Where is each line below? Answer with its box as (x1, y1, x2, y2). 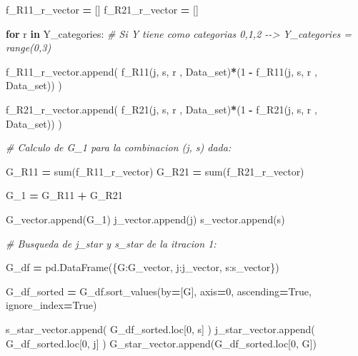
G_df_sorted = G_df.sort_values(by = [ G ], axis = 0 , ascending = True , (6, 283, 312, 298)
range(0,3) (6, 40, 51, 55)
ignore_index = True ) (6, 297, 97, 312)
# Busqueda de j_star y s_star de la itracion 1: (6, 235, 217, 250)
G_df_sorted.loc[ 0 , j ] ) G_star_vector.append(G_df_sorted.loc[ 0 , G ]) (6, 335, 317, 350)
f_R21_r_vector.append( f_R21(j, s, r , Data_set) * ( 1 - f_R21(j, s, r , (6, 101, 317, 116)
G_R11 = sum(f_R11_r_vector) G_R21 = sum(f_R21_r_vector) (6, 163, 304, 178)
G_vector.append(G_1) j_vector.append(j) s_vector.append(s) (6, 211, 285, 226)
